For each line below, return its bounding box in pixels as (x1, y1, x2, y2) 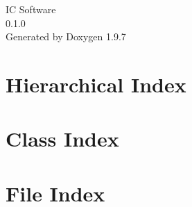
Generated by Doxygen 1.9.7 (6, 29, 126, 44)
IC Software (6, 2, 56, 16)
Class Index (6, 124, 119, 153)
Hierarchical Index (6, 69, 186, 98)
